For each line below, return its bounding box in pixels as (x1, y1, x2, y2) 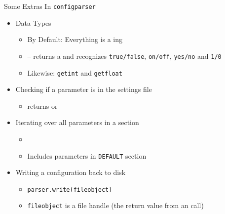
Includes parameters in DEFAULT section (27, 150, 147, 161)
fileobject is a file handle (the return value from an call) (27, 200, 204, 211)
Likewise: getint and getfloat (27, 67, 122, 78)
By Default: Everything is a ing (27, 34, 123, 44)
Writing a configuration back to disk (15, 167, 126, 177)
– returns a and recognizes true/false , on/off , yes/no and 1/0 (27, 50, 222, 61)
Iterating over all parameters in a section (15, 117, 139, 128)
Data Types (15, 17, 51, 28)
